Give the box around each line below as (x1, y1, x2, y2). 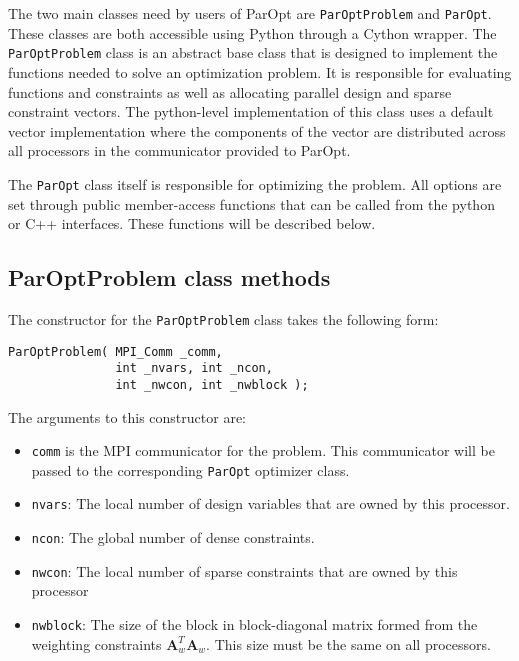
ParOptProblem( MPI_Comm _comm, (8, 344, 223, 359)
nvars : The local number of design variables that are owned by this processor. (31, 493, 510, 514)
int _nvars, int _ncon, (115, 361, 273, 376)
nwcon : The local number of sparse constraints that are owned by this (31, 560, 458, 581)
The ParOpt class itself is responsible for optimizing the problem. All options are (8, 173, 502, 194)
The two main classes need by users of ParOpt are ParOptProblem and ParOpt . (8, 3, 492, 23)
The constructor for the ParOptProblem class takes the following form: (8, 308, 439, 329)
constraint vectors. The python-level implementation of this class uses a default (8, 101, 494, 122)
